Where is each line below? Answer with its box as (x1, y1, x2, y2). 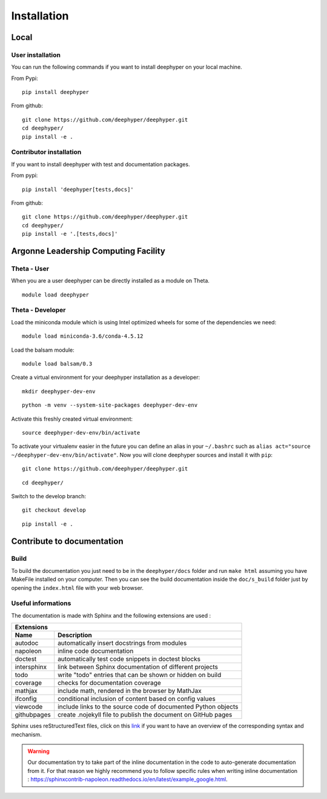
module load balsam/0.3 (22, 361, 93, 367)
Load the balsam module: (11, 346, 75, 353)
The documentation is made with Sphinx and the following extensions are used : (11, 612, 211, 619)
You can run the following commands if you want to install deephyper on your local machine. (11, 64, 242, 71)
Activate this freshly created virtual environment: (11, 415, 133, 423)
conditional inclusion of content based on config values (58, 695, 216, 703)
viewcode (15, 703, 43, 711)
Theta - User (11, 264, 50, 273)
